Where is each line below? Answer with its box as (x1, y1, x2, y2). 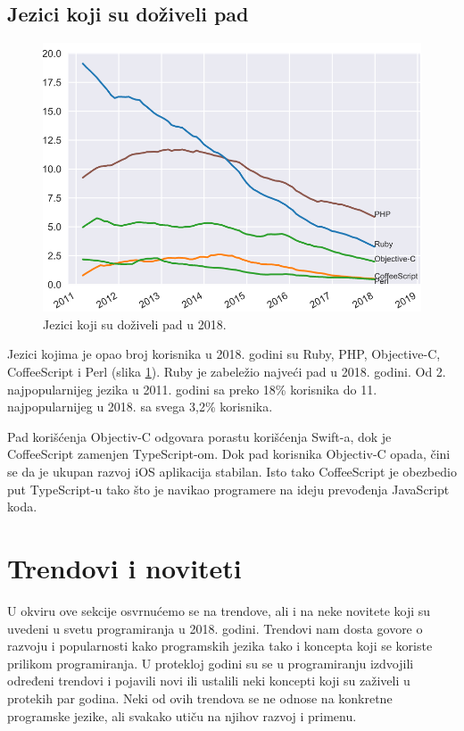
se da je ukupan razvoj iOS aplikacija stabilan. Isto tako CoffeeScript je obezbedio (7, 462, 457, 481)
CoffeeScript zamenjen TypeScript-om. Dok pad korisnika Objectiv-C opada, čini (7, 444, 451, 463)
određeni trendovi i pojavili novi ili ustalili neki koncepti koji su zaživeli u (7, 671, 410, 690)
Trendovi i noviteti (7, 550, 242, 586)
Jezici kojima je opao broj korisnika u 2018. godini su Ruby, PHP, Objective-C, (7, 345, 441, 363)
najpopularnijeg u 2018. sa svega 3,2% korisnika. (7, 397, 273, 416)
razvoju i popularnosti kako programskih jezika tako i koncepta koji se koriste (7, 636, 433, 655)
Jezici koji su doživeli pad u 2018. (43, 314, 227, 333)
